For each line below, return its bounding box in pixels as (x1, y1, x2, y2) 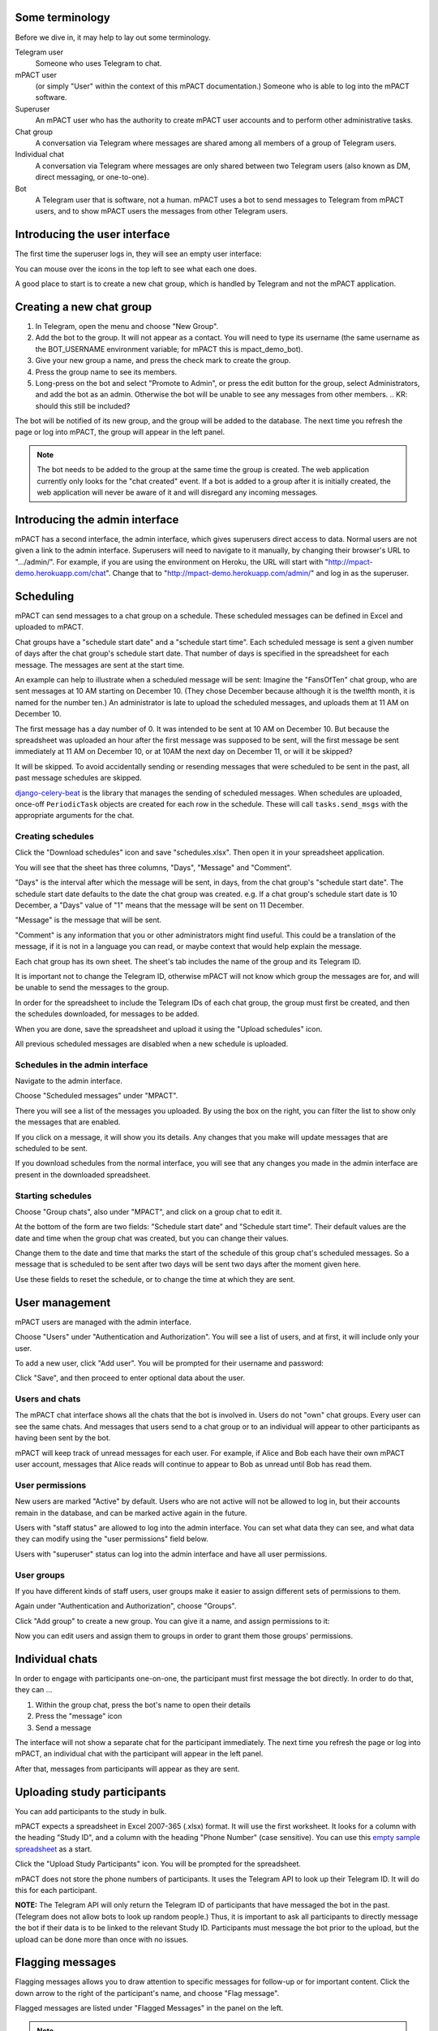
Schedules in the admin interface (15, 1059, 148, 1070)
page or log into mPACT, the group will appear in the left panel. (15, 427, 225, 437)
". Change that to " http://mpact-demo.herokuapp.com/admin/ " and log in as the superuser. (105, 569, 410, 578)
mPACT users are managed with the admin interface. (15, 1317, 192, 1327)
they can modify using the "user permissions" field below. (15, 1534, 208, 1544)
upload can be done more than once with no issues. (15, 1934, 189, 1944)
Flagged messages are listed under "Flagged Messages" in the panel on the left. (15, 2003, 284, 2013)
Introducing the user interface (15, 227, 170, 241)
